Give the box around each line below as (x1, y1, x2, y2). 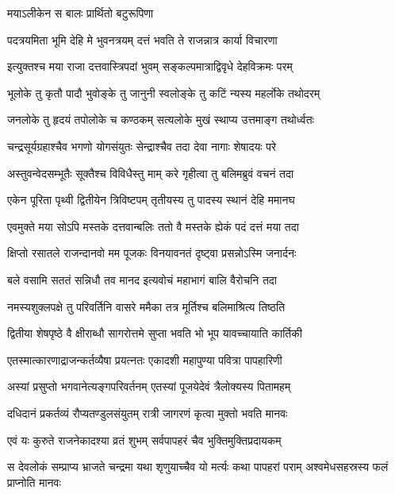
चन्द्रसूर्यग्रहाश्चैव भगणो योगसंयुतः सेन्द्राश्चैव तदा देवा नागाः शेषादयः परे (7, 137, 277, 154)
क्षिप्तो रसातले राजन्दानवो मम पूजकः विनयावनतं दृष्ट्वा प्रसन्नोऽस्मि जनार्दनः (7, 245, 297, 261)
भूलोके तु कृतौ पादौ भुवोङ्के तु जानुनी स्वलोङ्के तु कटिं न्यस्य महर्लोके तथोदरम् (7, 84, 320, 101)
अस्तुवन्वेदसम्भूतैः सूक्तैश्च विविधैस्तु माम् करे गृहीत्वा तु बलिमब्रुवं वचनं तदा (7, 164, 294, 181)
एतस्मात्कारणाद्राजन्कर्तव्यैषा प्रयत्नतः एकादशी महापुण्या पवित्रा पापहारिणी (7, 351, 282, 368)
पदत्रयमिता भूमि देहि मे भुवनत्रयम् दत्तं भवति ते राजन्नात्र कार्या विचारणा (7, 31, 278, 48)
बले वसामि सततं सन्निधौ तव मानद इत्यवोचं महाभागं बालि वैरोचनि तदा (7, 271, 277, 288)
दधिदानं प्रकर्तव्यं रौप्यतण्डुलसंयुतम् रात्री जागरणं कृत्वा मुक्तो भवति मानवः (7, 404, 288, 421)
